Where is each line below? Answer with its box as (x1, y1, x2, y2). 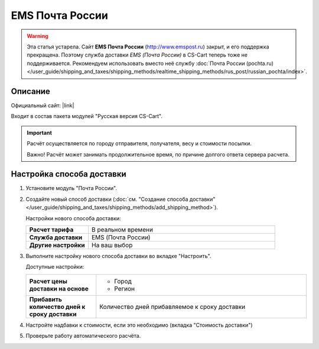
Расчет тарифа (29, 226, 74, 234)
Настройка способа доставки (11, 169, 126, 180)
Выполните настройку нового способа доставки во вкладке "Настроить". (25, 253, 212, 260)
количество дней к (29, 302, 86, 311)
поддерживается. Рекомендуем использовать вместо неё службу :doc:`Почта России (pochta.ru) (27, 60, 274, 67)
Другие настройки (29, 241, 85, 249)
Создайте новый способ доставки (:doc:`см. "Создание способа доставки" (25, 195, 216, 203)
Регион (114, 284, 135, 292)
